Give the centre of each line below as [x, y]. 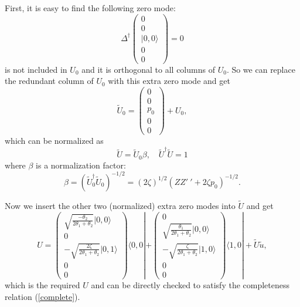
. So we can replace [261, 69]
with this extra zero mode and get [169, 81]
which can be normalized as [54, 141]
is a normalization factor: [81, 165]
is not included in [36, 69]
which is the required [42, 285]
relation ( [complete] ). [42, 296]
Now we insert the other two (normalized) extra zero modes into [120, 206]
